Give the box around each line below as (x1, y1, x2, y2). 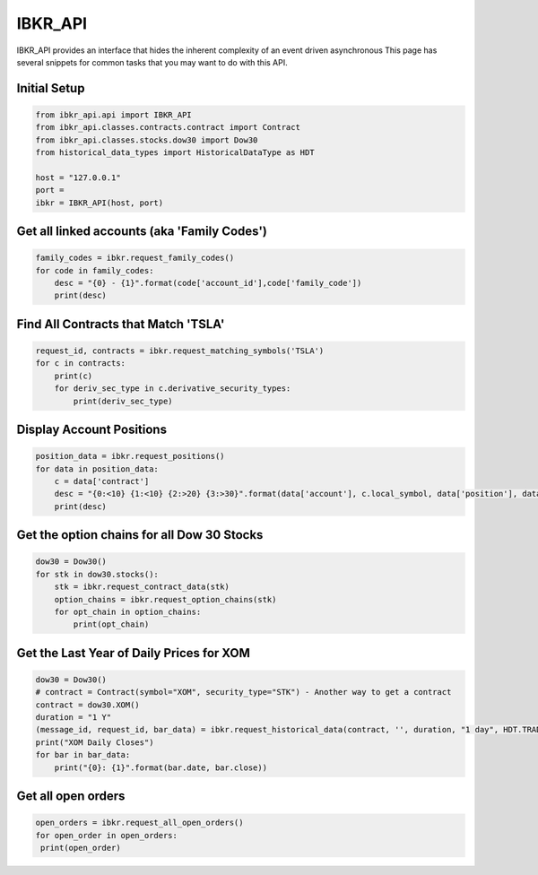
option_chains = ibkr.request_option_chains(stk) (54, 594, 277, 604)
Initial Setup (16, 81, 85, 96)
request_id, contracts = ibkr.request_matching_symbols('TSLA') (35, 346, 325, 356)
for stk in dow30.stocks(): (35, 569, 159, 579)
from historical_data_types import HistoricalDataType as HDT (35, 148, 315, 158)
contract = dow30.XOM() (35, 699, 141, 710)
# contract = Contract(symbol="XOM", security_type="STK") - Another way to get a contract (35, 687, 452, 697)
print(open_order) (40, 843, 121, 853)
